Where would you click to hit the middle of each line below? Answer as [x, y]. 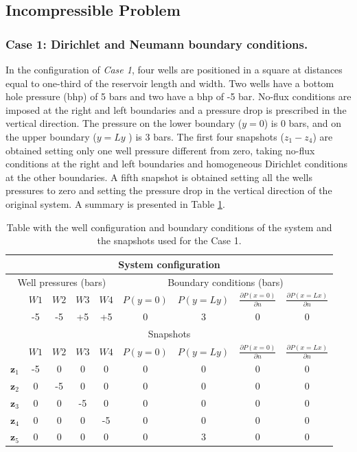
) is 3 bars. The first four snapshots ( [206, 136]
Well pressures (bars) [62, 282]
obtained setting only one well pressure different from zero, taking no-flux [160, 150]
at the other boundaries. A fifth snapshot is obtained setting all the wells [159, 177]
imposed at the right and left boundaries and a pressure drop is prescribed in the [176, 109]
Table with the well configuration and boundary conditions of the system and [169, 227]
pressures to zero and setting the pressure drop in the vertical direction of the [169, 190]
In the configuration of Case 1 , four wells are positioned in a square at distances [174, 69]
